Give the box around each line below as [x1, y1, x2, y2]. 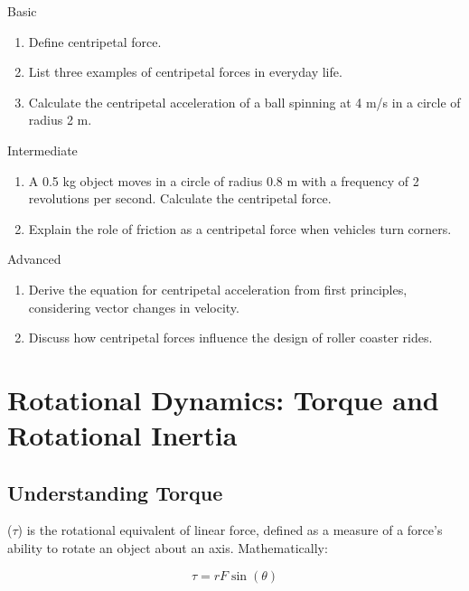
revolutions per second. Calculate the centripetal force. [28, 189, 332, 208]
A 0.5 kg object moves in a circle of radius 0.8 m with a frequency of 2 [28, 171, 419, 190]
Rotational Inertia [7, 417, 238, 454]
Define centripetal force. [28, 32, 162, 51]
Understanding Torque [7, 478, 223, 506]
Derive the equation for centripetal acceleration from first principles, [28, 279, 408, 298]
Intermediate [7, 140, 78, 159]
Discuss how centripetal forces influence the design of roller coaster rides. [28, 328, 433, 347]
